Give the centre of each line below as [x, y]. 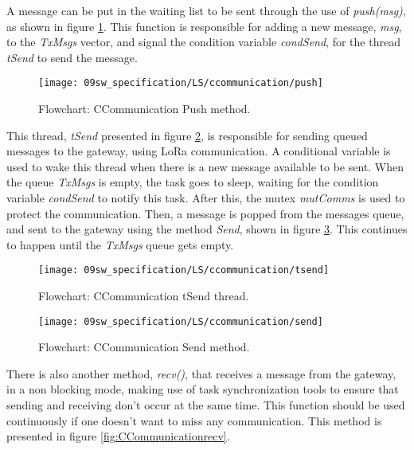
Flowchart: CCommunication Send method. [144, 347]
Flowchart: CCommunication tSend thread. [144, 296]
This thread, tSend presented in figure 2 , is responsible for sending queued [187, 135]
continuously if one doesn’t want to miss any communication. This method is [194, 420]
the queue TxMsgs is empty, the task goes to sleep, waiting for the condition [193, 182]
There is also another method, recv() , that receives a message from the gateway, [201, 373]
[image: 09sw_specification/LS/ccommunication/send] [181, 321]
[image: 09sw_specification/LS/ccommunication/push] [181, 83]
